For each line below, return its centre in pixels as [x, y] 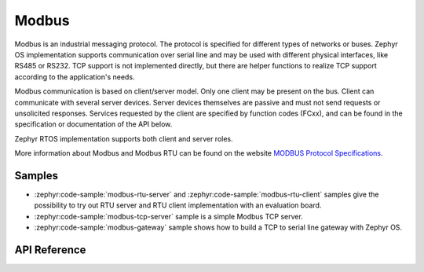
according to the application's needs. [75, 77]
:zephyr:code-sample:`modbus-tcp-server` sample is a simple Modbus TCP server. [169, 216]
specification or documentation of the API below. [93, 124]
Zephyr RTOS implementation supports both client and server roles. [124, 138]
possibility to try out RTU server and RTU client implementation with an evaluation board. [178, 205]
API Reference [50, 250]
